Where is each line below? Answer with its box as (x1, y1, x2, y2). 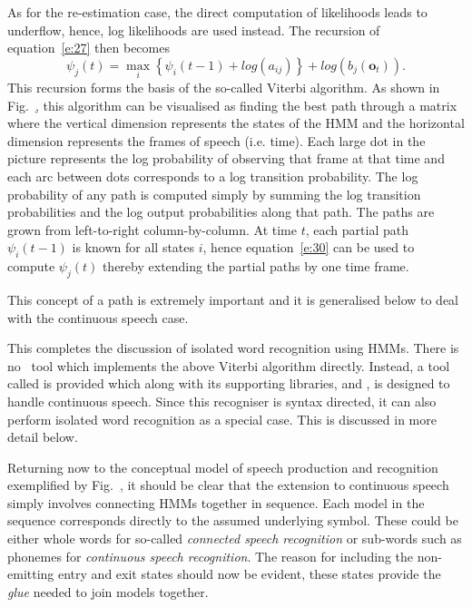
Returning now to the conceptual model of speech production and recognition (7, 457, 438, 476)
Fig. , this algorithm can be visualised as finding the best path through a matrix (7, 95, 457, 114)
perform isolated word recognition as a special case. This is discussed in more (7, 409, 437, 428)
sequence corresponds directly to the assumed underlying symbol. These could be (7, 511, 458, 530)
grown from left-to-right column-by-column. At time (7, 220, 298, 239)
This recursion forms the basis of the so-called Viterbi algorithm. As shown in (7, 78, 440, 96)
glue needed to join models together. (7, 582, 209, 601)
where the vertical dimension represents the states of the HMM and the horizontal (7, 113, 465, 132)
